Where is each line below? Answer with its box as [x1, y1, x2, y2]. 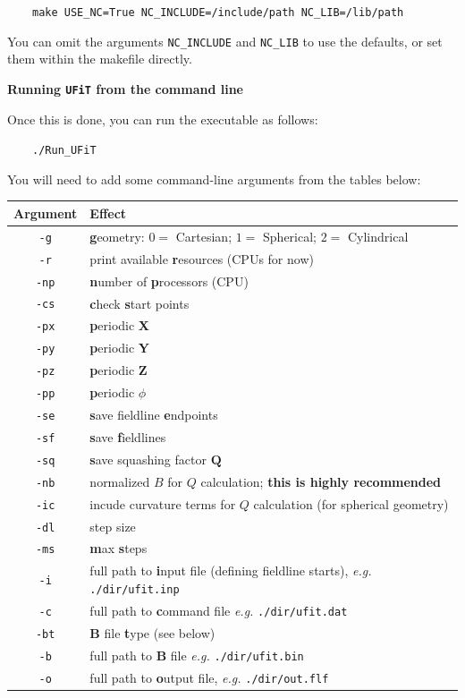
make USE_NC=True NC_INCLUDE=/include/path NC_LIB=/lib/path [32, 6, 404, 19]
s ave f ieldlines [89, 427, 166, 446]
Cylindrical [347, 226, 409, 245]
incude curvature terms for [89, 494, 236, 513]
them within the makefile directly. [7, 49, 192, 68]
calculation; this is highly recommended [200, 472, 442, 490]
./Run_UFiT [32, 144, 97, 157]
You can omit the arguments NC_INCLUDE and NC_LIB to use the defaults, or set [7, 31, 443, 50]
